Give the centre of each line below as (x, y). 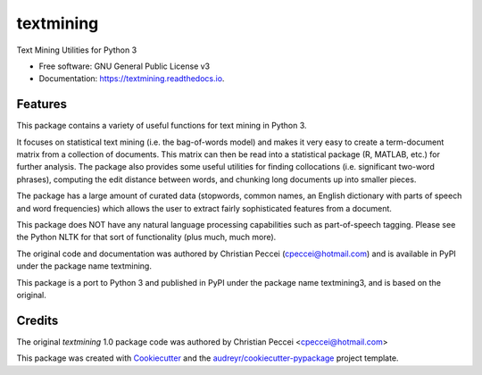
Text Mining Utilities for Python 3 (77, 50)
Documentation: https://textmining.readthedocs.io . (132, 79)
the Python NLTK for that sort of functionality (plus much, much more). (146, 237)
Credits (37, 320)
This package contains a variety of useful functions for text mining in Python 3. (162, 126)
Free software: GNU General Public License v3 (125, 66)
